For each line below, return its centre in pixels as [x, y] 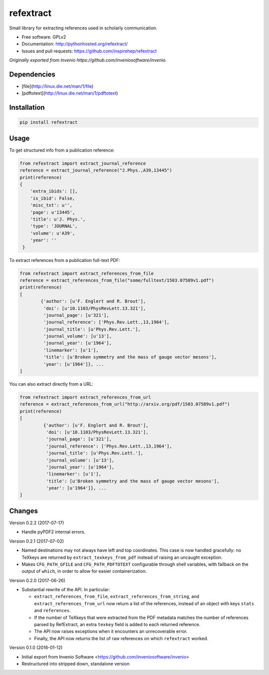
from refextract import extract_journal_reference [83, 163]
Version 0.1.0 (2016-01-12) [36, 648]
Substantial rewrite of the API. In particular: [66, 590]
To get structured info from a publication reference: [62, 150]
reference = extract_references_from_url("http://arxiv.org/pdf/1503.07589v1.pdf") [125, 404]
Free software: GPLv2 [44, 37]
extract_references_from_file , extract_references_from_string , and [117, 597]
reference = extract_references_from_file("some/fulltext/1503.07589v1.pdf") [117, 280]
